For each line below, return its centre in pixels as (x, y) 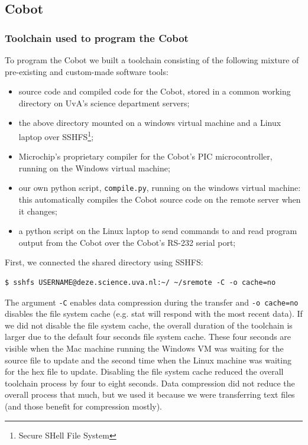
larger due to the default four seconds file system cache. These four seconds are (148, 337)
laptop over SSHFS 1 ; (56, 135)
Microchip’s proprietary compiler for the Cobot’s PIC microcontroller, (145, 156)
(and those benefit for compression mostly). (83, 406)
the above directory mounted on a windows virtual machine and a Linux (150, 123)
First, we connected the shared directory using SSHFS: (104, 262)
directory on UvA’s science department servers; (104, 103)
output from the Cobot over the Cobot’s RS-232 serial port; (127, 242)
